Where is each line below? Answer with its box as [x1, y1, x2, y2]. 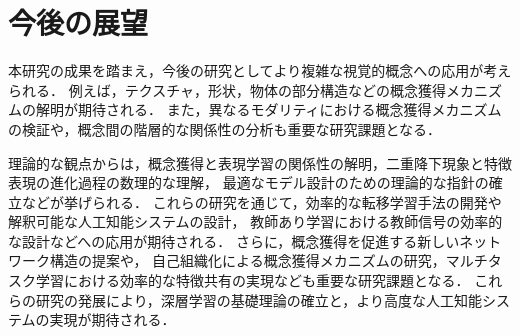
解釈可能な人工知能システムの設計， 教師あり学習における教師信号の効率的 [8, 211, 503, 232]
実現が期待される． [49, 309, 176, 330]
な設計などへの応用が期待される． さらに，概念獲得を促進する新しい [8, 230, 460, 251]
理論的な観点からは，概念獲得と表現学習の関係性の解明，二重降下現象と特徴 [8, 152, 512, 173]
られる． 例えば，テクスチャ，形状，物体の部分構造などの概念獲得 [8, 79, 447, 100]
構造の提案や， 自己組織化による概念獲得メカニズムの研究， [49, 250, 446, 271]
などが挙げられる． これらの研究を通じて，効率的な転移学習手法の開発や [21, 191, 502, 212]
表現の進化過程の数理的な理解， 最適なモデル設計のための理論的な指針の [8, 172, 489, 193]
